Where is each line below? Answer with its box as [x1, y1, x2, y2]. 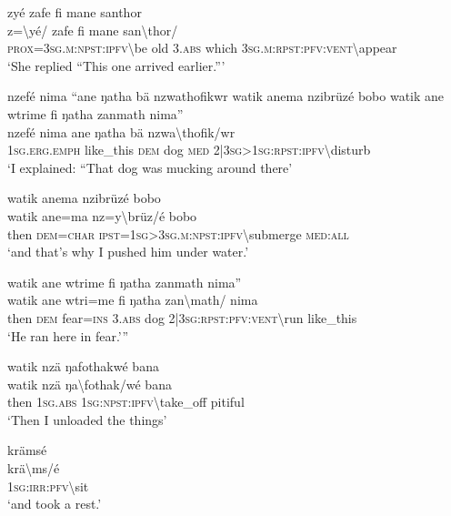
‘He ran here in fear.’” [7, 326, 129, 345]
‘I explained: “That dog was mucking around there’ [7, 157, 293, 177]
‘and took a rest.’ [7, 494, 102, 513]
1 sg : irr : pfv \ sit [7, 476, 89, 495]
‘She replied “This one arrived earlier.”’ [7, 56, 225, 75]
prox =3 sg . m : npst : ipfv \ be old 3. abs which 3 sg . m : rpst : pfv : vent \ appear [7, 38, 397, 57]
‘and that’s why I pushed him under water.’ [7, 242, 249, 261]
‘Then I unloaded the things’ [7, 410, 167, 429]
